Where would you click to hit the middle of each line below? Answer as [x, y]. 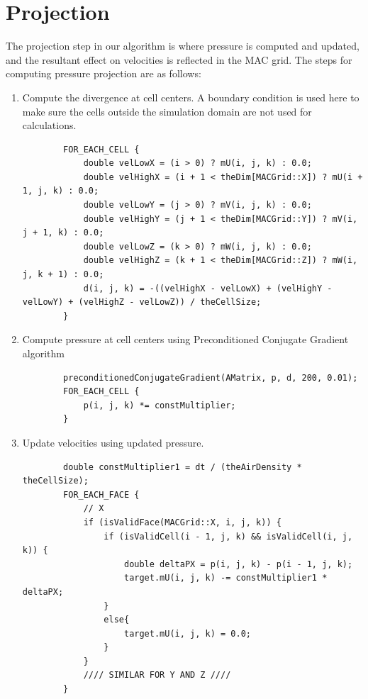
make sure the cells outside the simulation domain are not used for [167, 111]
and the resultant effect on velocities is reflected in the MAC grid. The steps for [179, 59]
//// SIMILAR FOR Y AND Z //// [157, 675]
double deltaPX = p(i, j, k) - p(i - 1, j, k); [238, 564]
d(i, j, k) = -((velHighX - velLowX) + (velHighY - [208, 288]
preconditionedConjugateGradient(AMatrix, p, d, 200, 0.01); [211, 378]
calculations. [49, 125]
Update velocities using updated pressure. [113, 442]
